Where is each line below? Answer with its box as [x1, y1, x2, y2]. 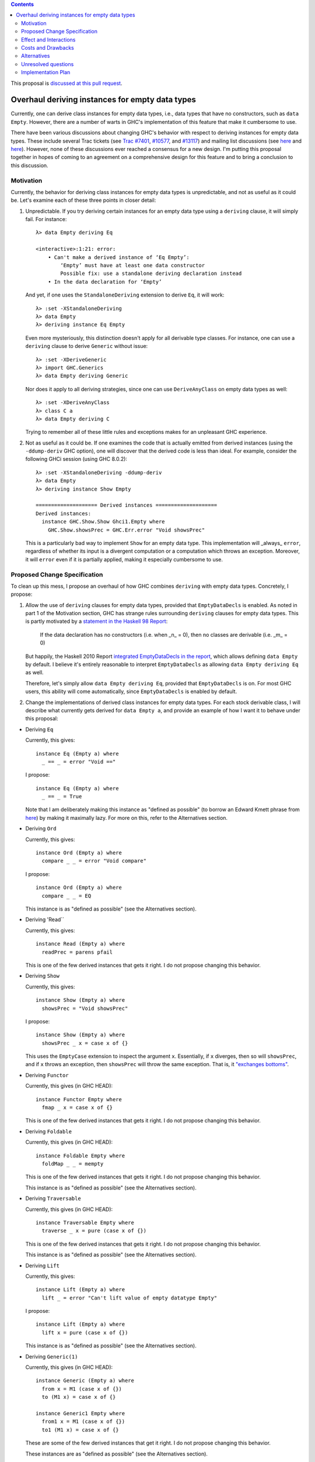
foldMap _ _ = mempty [41, 1160, 104, 1167]
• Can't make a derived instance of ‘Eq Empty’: [47, 254, 190, 260]
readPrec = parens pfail [41, 949, 113, 956]
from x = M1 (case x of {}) [41, 1385, 123, 1392]
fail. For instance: [25, 216, 67, 223]
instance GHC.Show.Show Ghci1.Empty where [41, 518, 166, 525]
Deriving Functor [25, 1071, 69, 1078]
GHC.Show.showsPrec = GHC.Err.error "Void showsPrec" [47, 526, 205, 533]
